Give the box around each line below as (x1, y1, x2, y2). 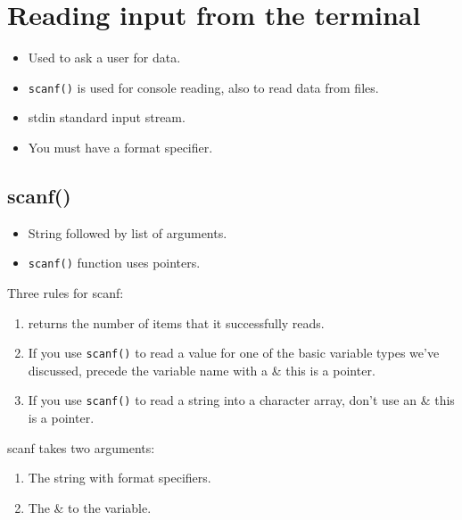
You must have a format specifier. (28, 137, 213, 156)
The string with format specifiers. (28, 468, 211, 487)
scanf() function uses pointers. (28, 253, 201, 272)
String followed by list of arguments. (28, 223, 227, 242)
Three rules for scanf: (7, 284, 124, 302)
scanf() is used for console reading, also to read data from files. (28, 78, 379, 96)
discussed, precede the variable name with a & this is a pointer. (28, 360, 375, 379)
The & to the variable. (28, 498, 152, 516)
